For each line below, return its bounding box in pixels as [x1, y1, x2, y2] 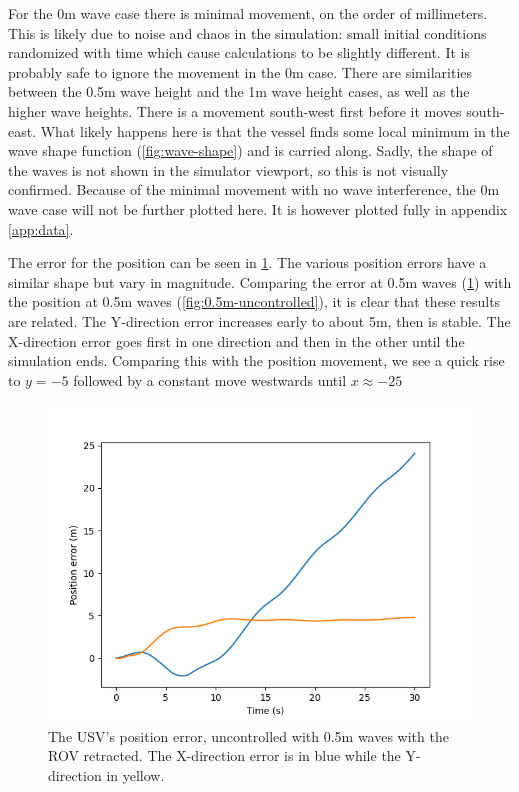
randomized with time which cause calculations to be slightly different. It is [8, 42, 470, 63]
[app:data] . [8, 218, 74, 239]
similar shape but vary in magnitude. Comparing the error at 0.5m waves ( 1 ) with [8, 271, 512, 292]
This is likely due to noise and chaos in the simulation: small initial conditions [8, 22, 487, 43]
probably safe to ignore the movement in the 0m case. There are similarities [8, 61, 473, 82]
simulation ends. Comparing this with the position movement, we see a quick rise [8, 350, 505, 371]
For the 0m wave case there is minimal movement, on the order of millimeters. [8, 3, 488, 23]
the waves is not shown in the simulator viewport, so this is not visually [8, 159, 449, 180]
